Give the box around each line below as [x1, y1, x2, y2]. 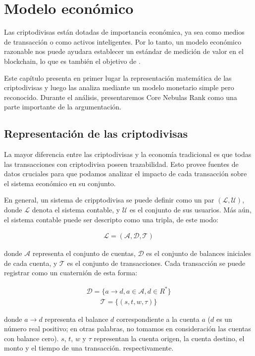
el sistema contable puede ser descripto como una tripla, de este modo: [4, 214, 218, 224]
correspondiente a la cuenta [116, 313, 200, 324]
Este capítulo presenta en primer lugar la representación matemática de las [4, 72, 232, 83]
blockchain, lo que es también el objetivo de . [4, 55, 141, 66]
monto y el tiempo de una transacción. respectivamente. [4, 343, 174, 353]
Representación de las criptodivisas [4, 126, 188, 141]
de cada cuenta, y [4, 257, 57, 268]
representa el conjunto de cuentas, [32, 248, 136, 258]
